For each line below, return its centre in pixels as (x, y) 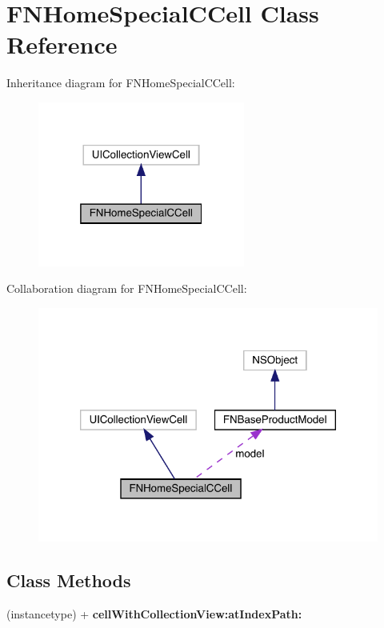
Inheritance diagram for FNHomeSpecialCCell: (121, 83)
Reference (62, 44)
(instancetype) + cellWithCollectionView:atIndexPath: (154, 613)
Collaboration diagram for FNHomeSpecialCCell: (127, 288)
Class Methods (69, 580)
